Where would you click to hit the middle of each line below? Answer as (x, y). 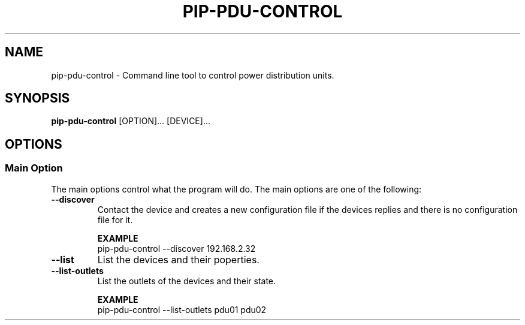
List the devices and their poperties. (178, 259)
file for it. (115, 219)
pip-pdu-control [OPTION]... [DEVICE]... (131, 121)
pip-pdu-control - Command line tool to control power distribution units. (193, 75)
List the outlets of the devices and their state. (187, 281)
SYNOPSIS (37, 98)
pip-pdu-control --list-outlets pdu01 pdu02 (182, 309)
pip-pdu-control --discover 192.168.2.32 (176, 248)
